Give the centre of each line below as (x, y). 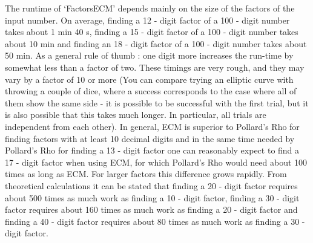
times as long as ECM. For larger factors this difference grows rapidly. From (146, 174)
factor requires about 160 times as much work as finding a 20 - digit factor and (151, 209)
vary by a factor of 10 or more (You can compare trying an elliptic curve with (149, 79)
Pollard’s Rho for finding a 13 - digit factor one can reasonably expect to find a (152, 150)
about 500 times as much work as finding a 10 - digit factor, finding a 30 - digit (152, 197)
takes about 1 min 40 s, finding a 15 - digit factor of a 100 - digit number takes (152, 32)
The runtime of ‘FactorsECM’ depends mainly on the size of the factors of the (150, 8)
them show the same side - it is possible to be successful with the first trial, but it (157, 102)
